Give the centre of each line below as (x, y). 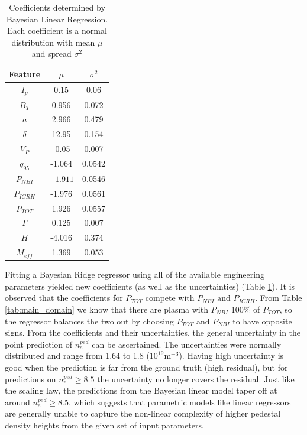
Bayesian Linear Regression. (57, 19)
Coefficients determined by (57, 7)
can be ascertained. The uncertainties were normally (187, 344)
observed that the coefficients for (64, 298)
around (17, 402)
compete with (170, 298)
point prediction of (39, 344)
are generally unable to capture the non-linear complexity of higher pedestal (143, 413)
